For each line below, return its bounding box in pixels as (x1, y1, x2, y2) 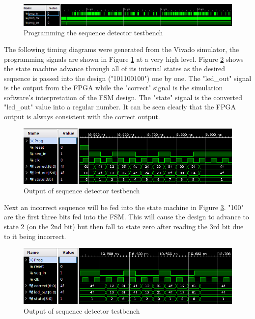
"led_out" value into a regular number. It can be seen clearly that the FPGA (4, 102, 236, 112)
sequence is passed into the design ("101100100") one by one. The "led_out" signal (4, 73, 252, 83)
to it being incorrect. (4, 231, 66, 241)
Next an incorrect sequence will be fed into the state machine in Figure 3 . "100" (4, 202, 244, 212)
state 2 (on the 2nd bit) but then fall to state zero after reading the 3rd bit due (4, 221, 244, 231)
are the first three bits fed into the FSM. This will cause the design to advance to (4, 212, 249, 222)
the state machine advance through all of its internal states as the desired (4, 63, 226, 74)
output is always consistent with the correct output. (4, 111, 160, 122)
